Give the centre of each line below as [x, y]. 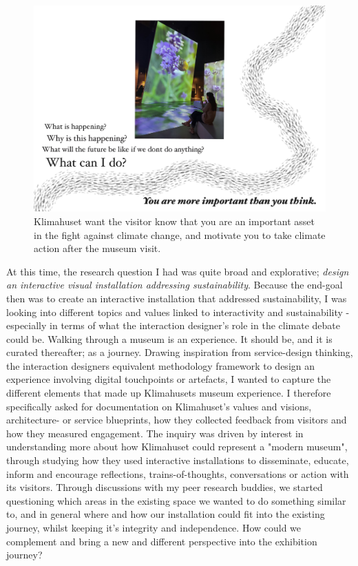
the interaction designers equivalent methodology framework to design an [160, 365]
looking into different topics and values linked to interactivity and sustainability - [178, 312]
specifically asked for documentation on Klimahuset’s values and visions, [159, 406]
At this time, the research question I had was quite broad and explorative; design [178, 271]
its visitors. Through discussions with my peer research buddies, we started [165, 487]
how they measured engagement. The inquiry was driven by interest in [155, 433]
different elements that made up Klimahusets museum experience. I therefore [169, 393]
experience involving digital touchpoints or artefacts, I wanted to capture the [169, 379]
